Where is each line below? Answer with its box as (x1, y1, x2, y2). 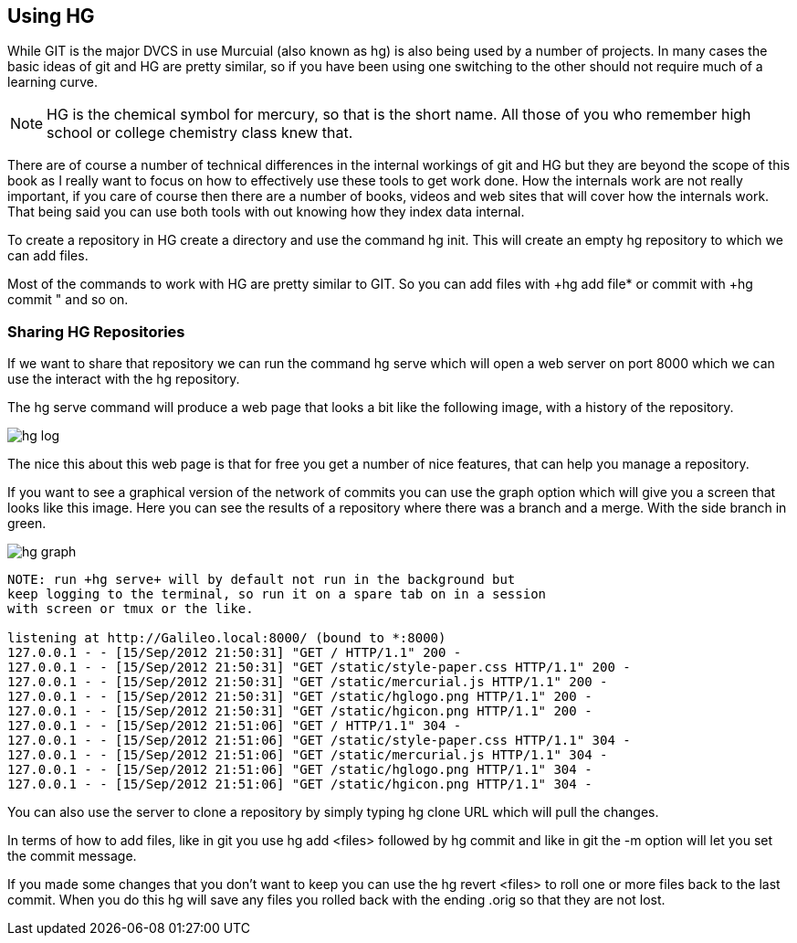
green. (7, 515, 47, 532)
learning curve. (7, 74, 99, 90)
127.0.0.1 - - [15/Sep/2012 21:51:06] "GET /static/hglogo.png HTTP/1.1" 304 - (7, 762, 593, 778)
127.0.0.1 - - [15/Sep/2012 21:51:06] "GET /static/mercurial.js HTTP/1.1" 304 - (7, 747, 608, 763)
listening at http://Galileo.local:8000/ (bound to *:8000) (7, 630, 446, 646)
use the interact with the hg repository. (7, 371, 240, 387)
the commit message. (7, 848, 137, 864)
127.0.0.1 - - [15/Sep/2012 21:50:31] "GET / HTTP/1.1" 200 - (7, 645, 462, 661)
